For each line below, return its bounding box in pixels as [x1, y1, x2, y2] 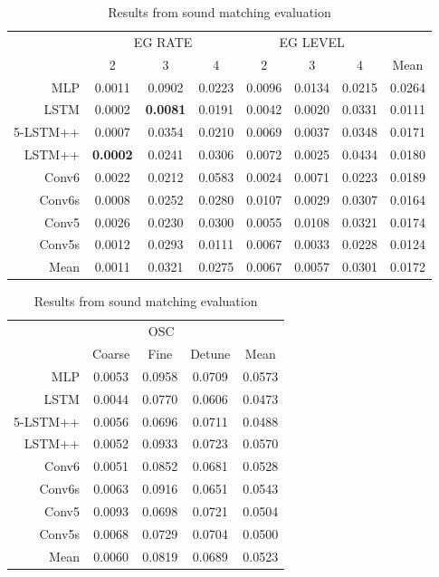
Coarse [91, 344, 130, 363]
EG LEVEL [279, 32, 345, 51]
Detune [190, 344, 231, 363]
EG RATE [133, 32, 193, 51]
